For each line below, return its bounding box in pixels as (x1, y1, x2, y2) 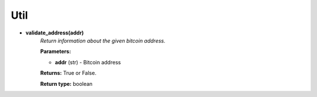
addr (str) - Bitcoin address (55, 58, 122, 65)
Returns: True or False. (40, 70, 97, 77)
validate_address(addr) (25, 29, 85, 36)
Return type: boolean (40, 80, 93, 87)
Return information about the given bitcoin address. (40, 37, 166, 44)
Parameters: (40, 48, 72, 55)
